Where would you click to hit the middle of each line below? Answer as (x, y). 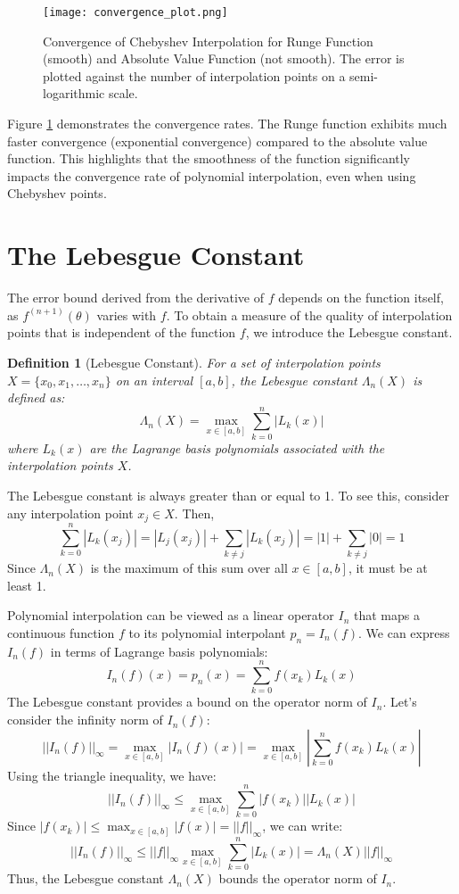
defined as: (36, 397)
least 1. (27, 585)
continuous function (61, 632)
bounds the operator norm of (298, 878)
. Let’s (400, 702)
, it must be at (388, 568)
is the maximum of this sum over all (189, 568)
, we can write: (303, 826)
